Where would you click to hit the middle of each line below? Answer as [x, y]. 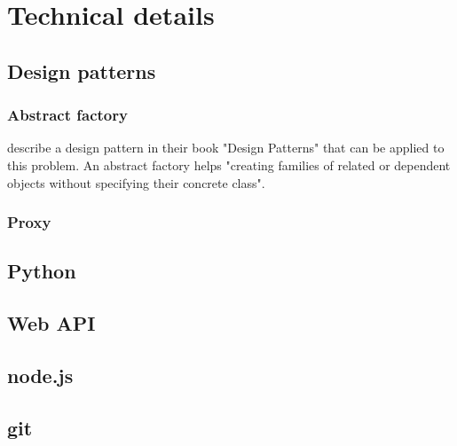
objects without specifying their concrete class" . [136, 182]
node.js [40, 375]
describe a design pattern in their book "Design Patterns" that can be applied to [226, 148]
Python [42, 271]
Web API [51, 323]
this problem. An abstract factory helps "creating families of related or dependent [229, 164]
